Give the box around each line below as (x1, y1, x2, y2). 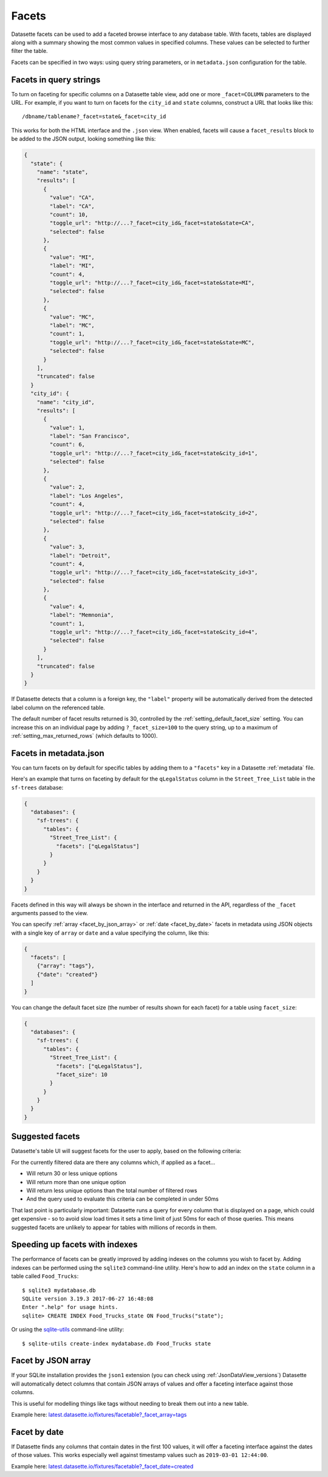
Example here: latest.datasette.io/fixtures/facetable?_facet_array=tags (11, 1411, 187, 1418)
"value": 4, (49, 603, 85, 610)
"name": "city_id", (36, 399, 95, 405)
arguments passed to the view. (11, 909, 88, 916)
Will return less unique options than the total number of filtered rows (26, 1187, 197, 1194)
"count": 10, (49, 211, 89, 218)
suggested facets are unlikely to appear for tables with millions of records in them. (11, 1224, 217, 1231)
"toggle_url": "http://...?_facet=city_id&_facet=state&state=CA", (49, 220, 255, 226)
